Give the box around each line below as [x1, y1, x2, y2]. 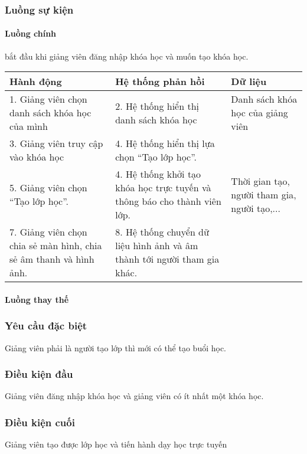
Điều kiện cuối [5, 414, 75, 429]
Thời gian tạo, [231, 174, 290, 188]
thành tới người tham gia [115, 252, 220, 266]
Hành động [9, 74, 62, 89]
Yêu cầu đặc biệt [5, 318, 87, 333]
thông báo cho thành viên [115, 194, 221, 208]
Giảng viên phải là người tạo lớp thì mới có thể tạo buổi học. [5, 341, 227, 354]
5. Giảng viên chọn [9, 181, 87, 195]
